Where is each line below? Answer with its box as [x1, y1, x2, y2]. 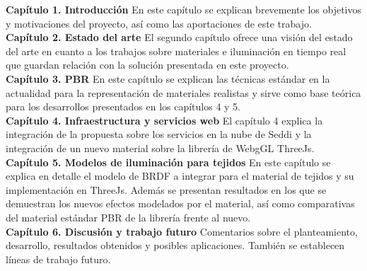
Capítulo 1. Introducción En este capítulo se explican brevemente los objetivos [6, 2, 362, 16]
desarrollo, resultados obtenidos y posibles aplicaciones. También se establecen [6, 238, 345, 253]
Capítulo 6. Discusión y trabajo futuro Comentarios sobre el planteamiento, [6, 224, 358, 238]
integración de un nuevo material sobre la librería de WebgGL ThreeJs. [6, 140, 315, 155]
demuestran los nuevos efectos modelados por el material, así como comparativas [6, 196, 355, 211]
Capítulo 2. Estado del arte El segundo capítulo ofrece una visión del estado [6, 30, 353, 45]
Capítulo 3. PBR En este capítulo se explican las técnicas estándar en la [6, 71, 330, 86]
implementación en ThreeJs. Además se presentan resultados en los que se [6, 182, 327, 197]
